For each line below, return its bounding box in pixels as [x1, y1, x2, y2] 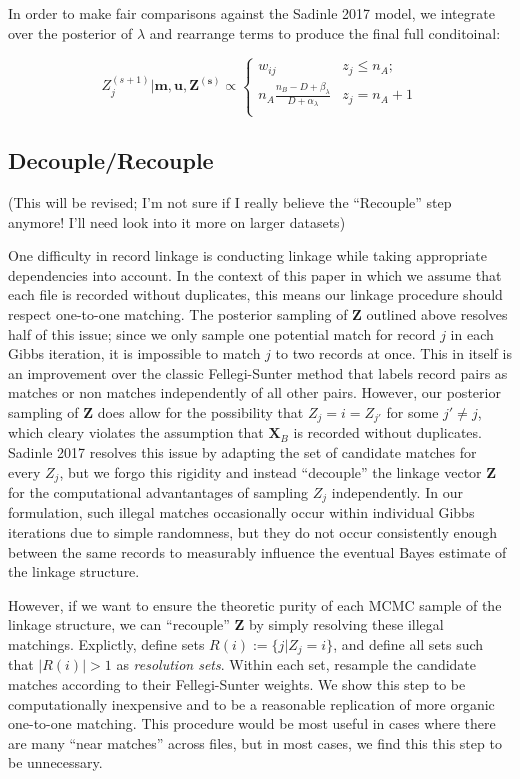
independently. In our [331, 481, 463, 502]
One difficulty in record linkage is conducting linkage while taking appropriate [8, 245, 488, 266]
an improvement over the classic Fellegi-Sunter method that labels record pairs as [8, 362, 508, 383]
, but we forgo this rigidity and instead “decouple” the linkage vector [59, 461, 482, 482]
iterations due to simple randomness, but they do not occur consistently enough [8, 522, 498, 543]
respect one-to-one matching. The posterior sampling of [8, 303, 348, 324]
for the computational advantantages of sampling [8, 481, 309, 502]
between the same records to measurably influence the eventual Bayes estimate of [8, 541, 507, 562]
